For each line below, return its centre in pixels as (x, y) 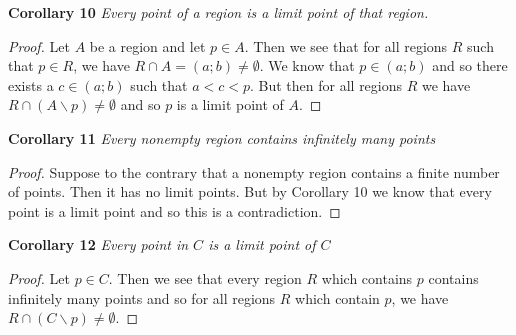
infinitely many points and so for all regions (142, 297)
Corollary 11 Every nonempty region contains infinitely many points (222, 137)
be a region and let (147, 45)
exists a (31, 84)
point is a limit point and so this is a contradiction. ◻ (174, 210)
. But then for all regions (326, 84)
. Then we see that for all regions (346, 45)
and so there (470, 65)
